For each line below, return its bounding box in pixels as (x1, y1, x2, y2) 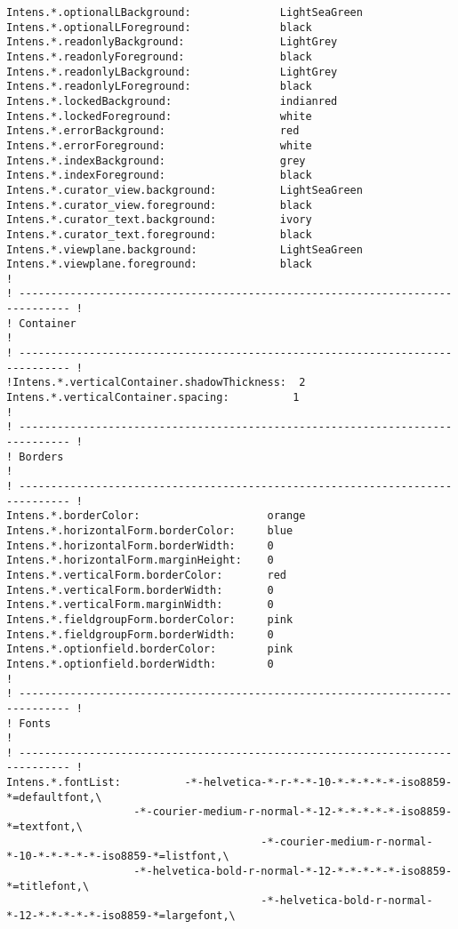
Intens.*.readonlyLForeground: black (6, 80, 312, 93)
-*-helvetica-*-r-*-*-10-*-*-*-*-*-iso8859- (184, 776, 453, 789)
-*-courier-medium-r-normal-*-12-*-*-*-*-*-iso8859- (133, 805, 453, 819)
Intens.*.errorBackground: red (6, 124, 300, 138)
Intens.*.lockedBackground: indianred (6, 94, 338, 108)
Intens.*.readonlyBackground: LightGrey (6, 36, 338, 49)
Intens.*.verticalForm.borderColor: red (6, 568, 286, 581)
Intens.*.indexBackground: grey (6, 154, 306, 167)
